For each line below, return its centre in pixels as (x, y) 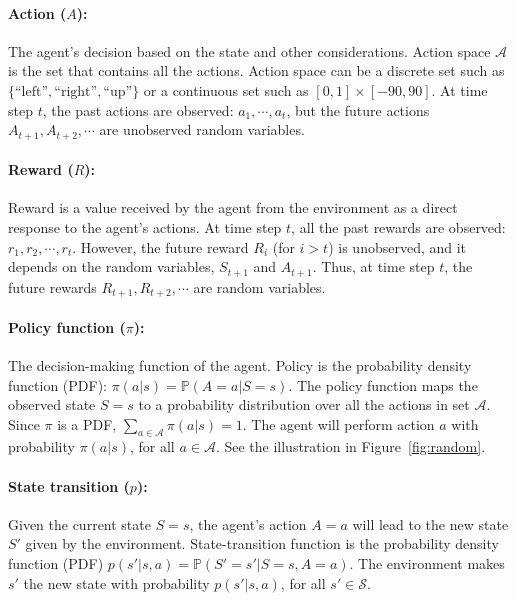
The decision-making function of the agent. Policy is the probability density (240, 364)
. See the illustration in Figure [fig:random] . (350, 446)
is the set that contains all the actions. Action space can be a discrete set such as (256, 70)
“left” (32, 91)
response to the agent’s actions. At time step (145, 227)
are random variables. (259, 286)
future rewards (52, 286)
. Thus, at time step (373, 266)
